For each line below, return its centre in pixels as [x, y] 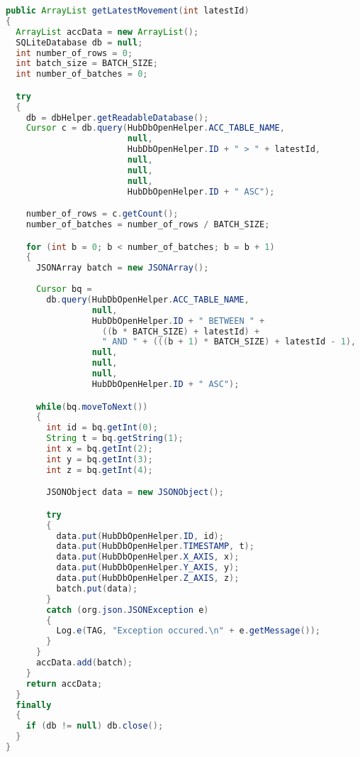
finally [34, 705]
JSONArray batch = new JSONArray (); [122, 268]
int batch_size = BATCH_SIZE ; [87, 64]
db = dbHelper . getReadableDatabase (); [117, 118]
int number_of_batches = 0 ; [82, 74]
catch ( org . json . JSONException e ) [128, 610]
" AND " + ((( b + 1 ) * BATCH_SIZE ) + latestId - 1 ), [229, 342]
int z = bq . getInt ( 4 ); [100, 470]
